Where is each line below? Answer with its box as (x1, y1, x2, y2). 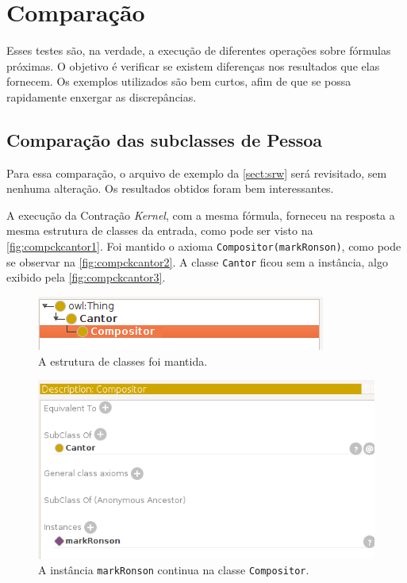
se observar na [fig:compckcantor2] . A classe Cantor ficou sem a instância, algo (6, 253, 388, 270)
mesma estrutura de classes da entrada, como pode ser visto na (6, 222, 313, 239)
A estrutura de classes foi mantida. (38, 352, 208, 369)
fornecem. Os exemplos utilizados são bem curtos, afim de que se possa (6, 73, 351, 90)
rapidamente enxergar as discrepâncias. (6, 88, 197, 105)
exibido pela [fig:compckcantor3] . (6, 269, 166, 286)
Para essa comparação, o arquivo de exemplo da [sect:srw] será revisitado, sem (6, 164, 387, 181)
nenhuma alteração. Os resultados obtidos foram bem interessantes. (6, 180, 334, 197)
